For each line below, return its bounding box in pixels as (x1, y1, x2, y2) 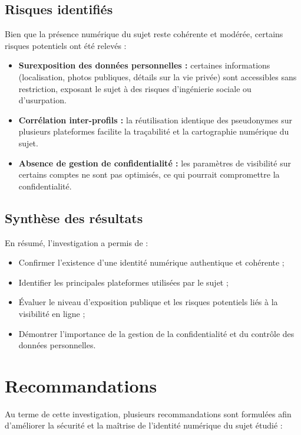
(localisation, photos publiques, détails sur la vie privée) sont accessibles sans (18, 70, 297, 83)
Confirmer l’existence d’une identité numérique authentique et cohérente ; (18, 256, 285, 269)
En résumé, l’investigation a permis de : (5, 236, 148, 248)
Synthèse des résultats (5, 208, 143, 227)
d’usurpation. (18, 94, 67, 106)
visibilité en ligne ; (18, 307, 85, 319)
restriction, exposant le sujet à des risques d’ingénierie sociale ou (18, 82, 252, 94)
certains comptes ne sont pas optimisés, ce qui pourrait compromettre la (18, 168, 280, 181)
